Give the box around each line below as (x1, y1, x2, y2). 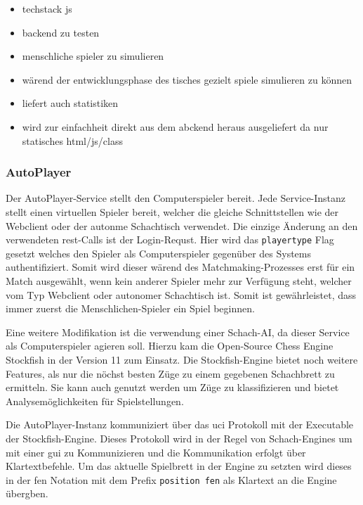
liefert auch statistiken (22, 96, 119, 110)
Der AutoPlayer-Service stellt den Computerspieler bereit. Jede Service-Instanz (6, 191, 346, 205)
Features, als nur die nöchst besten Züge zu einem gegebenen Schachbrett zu (6, 366, 335, 381)
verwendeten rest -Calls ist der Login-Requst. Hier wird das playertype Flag (6, 232, 334, 247)
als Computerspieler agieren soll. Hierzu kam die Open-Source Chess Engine (6, 338, 334, 353)
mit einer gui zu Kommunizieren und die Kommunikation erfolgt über (6, 445, 306, 459)
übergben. (6, 486, 48, 501)
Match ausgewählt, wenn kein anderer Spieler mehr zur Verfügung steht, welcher (6, 274, 352, 288)
